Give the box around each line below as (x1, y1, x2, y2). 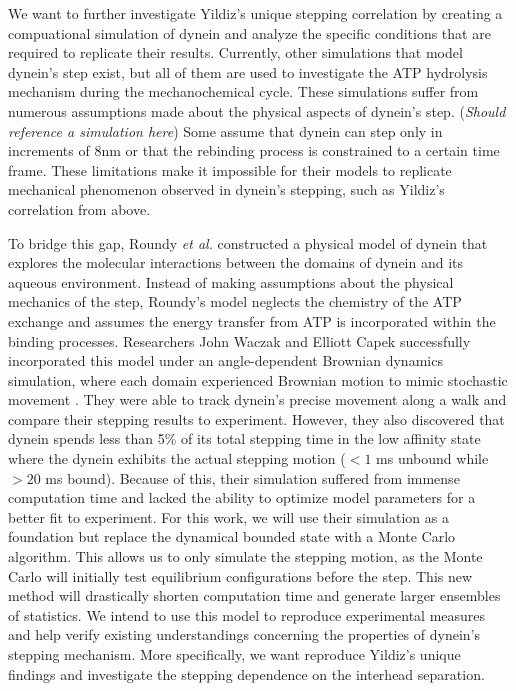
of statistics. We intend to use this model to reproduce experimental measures (8, 604, 486, 625)
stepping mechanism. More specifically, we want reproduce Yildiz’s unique (8, 644, 461, 664)
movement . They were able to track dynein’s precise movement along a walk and (8, 389, 507, 410)
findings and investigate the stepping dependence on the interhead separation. (8, 663, 485, 684)
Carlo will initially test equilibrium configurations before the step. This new (8, 565, 473, 586)
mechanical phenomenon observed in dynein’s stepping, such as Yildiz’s (8, 179, 445, 200)
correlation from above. (8, 198, 151, 219)
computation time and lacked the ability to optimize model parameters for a (8, 487, 476, 508)
